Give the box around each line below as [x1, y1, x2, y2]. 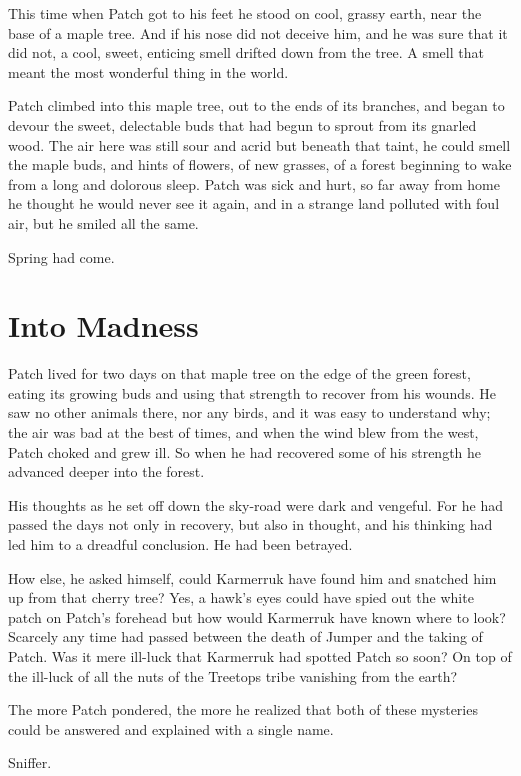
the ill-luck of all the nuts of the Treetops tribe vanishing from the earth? [8, 665, 458, 686]
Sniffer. [8, 752, 52, 773]
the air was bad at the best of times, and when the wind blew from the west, [8, 422, 479, 443]
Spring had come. [8, 246, 115, 267]
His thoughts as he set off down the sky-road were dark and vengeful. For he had [8, 494, 503, 515]
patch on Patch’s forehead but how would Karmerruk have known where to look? [8, 606, 506, 627]
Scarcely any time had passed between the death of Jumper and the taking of [8, 626, 483, 647]
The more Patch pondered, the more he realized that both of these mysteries [8, 699, 478, 720]
